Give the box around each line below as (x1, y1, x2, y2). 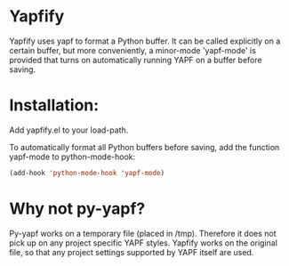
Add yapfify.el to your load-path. (9, 125, 129, 135)
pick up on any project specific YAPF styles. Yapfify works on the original (9, 238, 278, 248)
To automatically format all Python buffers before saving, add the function (9, 141, 280, 152)
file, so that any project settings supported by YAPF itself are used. (9, 246, 254, 257)
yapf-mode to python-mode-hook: (9, 151, 136, 162)
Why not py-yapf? (9, 198, 146, 219)
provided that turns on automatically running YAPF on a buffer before (9, 54, 262, 65)
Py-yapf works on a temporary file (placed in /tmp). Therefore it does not (9, 228, 277, 238)
